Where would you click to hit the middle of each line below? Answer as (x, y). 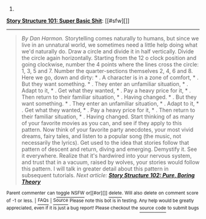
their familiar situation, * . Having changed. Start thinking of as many (108, 117)
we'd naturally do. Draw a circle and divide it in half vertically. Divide (108, 51)
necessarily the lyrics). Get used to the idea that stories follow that (105, 143)
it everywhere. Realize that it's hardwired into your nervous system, (106, 156)
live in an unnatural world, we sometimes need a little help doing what (109, 45)
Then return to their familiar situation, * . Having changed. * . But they (109, 97)
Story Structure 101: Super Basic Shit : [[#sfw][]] (68, 21)
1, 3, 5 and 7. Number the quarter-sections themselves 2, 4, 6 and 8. (107, 71)
